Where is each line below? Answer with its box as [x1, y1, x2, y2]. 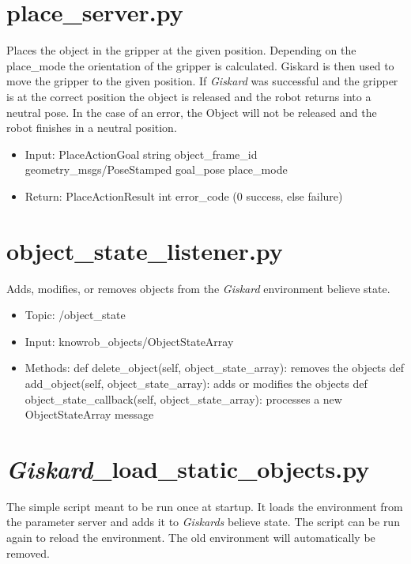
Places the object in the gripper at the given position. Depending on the [6, 42, 356, 58]
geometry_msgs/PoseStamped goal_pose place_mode [25, 161, 288, 178]
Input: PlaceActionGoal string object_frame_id [25, 145, 258, 162]
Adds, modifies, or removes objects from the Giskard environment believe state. [6, 280, 390, 296]
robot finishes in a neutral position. [6, 119, 177, 136]
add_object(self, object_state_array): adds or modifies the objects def [25, 374, 368, 391]
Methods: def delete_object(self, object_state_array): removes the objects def [25, 359, 405, 376]
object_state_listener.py [6, 234, 283, 266]
